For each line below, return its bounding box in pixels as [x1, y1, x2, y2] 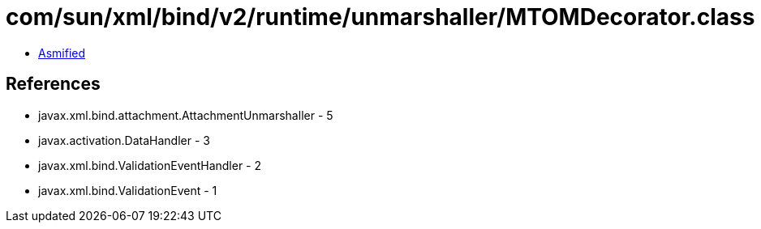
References [6, 74, 101, 95]
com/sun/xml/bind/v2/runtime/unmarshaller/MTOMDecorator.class [6, 3, 755, 31]
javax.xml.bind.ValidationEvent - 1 [38, 183, 217, 197]
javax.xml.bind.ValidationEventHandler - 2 [38, 158, 262, 172]
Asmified [38, 45, 86, 60]
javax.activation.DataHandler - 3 [38, 133, 210, 147]
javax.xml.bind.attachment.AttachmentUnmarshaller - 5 [38, 108, 333, 122]
